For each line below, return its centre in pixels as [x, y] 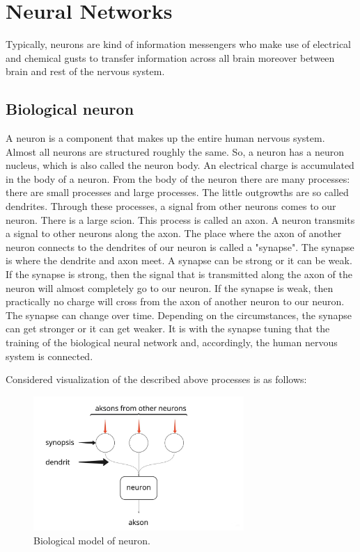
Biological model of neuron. [92, 541]
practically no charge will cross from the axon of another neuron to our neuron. [175, 301]
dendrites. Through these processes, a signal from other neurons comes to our [171, 206]
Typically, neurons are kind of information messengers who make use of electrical [179, 44]
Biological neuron [70, 109]
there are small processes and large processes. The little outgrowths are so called [177, 192]
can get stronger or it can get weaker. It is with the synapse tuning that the [168, 328]
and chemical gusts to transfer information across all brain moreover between [170, 57]
